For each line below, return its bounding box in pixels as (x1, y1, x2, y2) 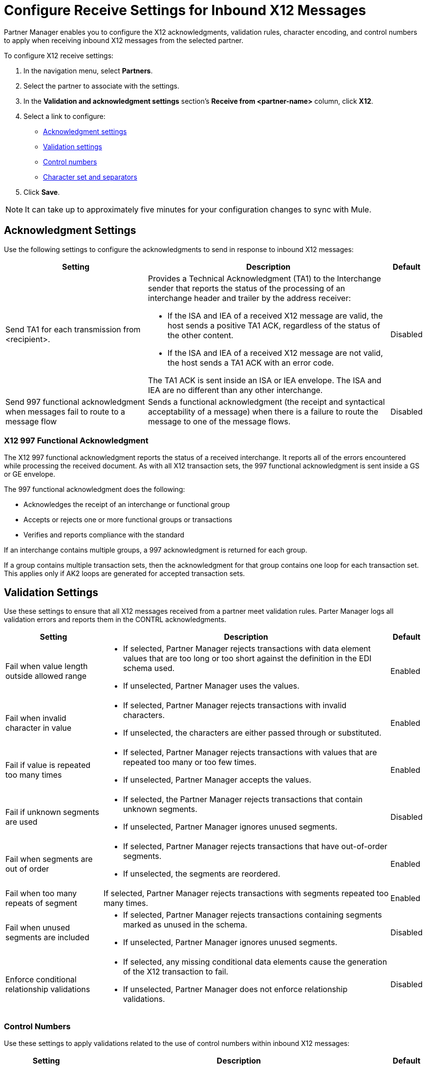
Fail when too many (5, 888, 77, 899)
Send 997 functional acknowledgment (5, 396, 145, 407)
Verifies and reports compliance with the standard (23, 531, 185, 539)
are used (5, 817, 38, 827)
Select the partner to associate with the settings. (23, 81, 180, 90)
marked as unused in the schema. (123, 920, 247, 930)
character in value (5, 723, 72, 733)
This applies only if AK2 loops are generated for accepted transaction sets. (4, 569, 245, 578)
